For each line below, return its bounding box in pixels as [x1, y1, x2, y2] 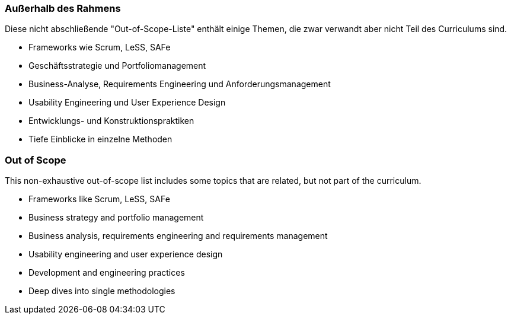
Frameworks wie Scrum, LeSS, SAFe [28, 42, 171, 53]
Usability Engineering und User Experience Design [28, 97, 226, 108]
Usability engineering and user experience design [28, 249, 223, 260]
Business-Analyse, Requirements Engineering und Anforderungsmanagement [28, 79, 331, 90]
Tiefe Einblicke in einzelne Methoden [28, 134, 173, 145]
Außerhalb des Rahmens [5, 2, 121, 14]
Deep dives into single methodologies [28, 286, 175, 296]
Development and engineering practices [28, 267, 185, 278]
